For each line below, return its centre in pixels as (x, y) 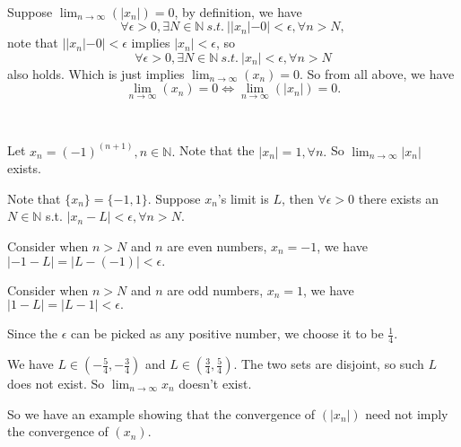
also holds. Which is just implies (96, 73)
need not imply (407, 413)
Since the (32, 333)
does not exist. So (56, 384)
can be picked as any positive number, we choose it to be (227, 333)
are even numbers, (217, 246)
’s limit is (243, 198)
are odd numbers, (215, 289)
